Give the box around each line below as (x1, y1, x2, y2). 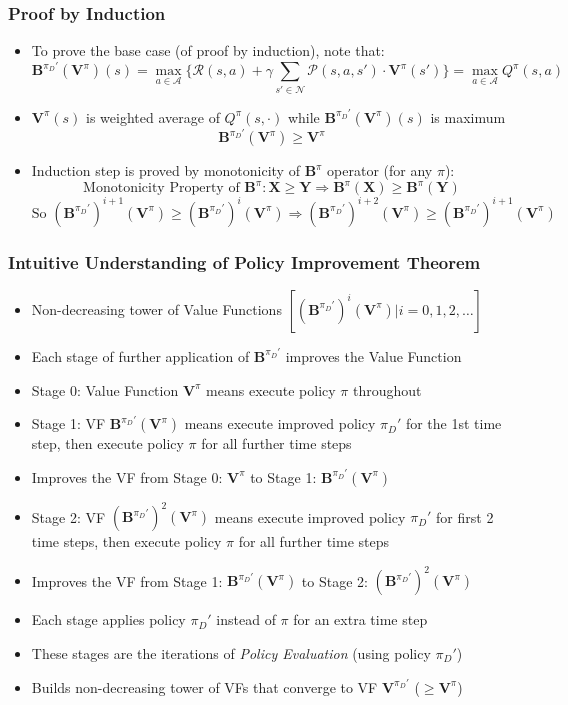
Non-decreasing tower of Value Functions (31, 298, 282, 319)
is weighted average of (86, 106, 220, 127)
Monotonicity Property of (83, 181, 240, 196)
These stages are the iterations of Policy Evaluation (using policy (31, 642, 431, 663)
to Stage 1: (250, 466, 317, 487)
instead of (216, 609, 276, 630)
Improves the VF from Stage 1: (31, 570, 223, 591)
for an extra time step (293, 609, 428, 630)
